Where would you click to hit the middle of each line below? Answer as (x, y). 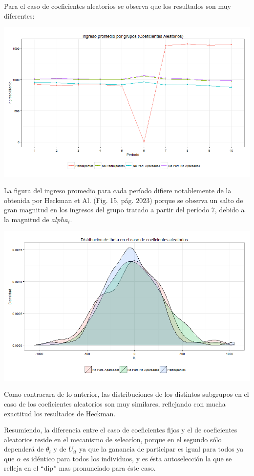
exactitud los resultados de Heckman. (60, 413)
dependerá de (24, 449)
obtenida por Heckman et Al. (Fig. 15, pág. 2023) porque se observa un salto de (124, 200)
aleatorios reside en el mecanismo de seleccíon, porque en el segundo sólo (113, 439)
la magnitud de (27, 219)
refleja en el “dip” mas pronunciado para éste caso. (80, 468)
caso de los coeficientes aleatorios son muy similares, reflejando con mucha (115, 403)
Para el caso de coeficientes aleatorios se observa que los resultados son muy (117, 6)
